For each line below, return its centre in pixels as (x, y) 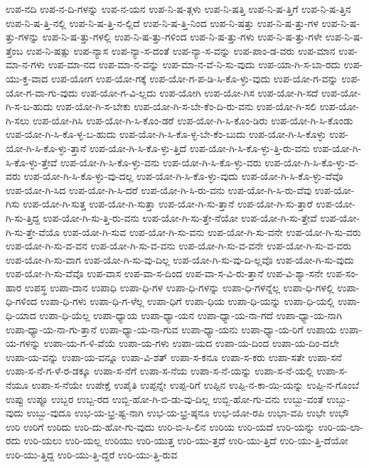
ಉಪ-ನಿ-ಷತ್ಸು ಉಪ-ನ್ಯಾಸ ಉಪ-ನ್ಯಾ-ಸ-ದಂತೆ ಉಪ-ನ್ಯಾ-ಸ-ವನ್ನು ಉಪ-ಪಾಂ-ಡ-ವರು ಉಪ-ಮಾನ (181, 50)
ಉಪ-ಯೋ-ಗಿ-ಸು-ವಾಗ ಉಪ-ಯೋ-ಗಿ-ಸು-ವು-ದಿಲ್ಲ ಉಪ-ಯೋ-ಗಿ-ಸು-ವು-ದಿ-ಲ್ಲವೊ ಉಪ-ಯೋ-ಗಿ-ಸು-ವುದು (180, 259)
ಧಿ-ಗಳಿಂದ (22, 301)
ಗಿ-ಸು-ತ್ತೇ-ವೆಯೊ (33, 231)
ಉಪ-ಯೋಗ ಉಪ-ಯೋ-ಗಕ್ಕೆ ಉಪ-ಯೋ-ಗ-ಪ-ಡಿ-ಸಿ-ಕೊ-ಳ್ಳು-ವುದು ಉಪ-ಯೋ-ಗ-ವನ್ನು (194, 78)
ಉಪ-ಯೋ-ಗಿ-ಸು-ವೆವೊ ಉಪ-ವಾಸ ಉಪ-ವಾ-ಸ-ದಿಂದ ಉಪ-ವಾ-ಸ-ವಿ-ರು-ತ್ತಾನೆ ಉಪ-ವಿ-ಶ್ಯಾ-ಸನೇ (165, 273)
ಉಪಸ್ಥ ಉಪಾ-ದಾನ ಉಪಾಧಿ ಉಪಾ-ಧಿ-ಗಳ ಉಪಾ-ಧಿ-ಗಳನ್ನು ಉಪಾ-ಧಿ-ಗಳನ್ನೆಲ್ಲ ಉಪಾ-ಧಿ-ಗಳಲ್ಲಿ (179, 287)
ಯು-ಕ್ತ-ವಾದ (27, 78)
